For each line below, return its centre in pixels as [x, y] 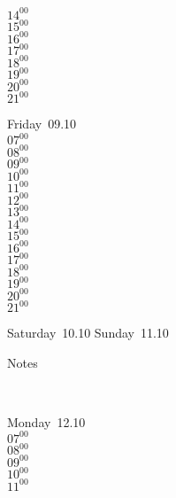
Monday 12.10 [46, 421]
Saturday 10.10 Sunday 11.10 [88, 333]
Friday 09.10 [42, 123]
